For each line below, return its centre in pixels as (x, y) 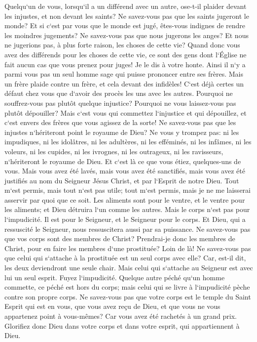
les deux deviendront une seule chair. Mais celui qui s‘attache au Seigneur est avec (129, 268)
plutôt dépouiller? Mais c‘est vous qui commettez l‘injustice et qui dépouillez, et (126, 112)
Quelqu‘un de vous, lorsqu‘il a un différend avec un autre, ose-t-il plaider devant (126, 6)
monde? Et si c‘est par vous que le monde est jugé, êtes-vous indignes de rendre (125, 25)
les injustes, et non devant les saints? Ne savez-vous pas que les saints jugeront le (127, 16)
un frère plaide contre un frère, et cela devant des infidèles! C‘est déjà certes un (124, 83)
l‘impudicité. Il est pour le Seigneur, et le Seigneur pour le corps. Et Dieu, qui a (125, 219)
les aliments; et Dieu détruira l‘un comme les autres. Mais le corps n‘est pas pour (127, 209)
